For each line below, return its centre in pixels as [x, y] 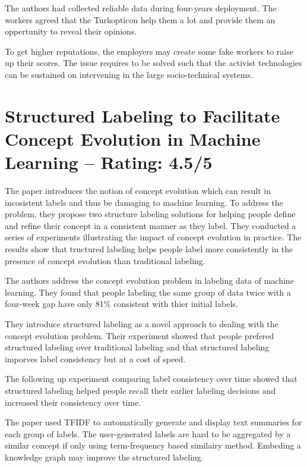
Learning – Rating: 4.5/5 [109, 162]
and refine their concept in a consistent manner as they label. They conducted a [151, 225]
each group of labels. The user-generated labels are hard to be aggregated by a [148, 433]
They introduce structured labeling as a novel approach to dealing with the [142, 324]
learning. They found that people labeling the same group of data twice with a [148, 292]
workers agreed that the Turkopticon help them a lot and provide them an [140, 19]
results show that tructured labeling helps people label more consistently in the [149, 249]
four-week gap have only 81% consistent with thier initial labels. [121, 304]
